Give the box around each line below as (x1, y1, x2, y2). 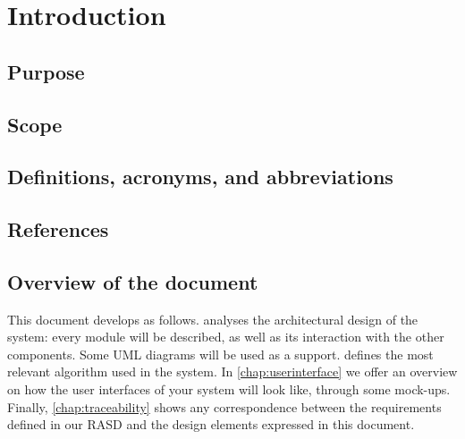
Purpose (7, 57, 85, 85)
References (7, 215, 109, 243)
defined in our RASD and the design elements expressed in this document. (7, 415, 415, 434)
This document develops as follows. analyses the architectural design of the (7, 309, 418, 328)
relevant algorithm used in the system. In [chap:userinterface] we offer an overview (7, 362, 458, 381)
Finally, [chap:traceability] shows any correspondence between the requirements (7, 397, 442, 416)
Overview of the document (7, 267, 258, 295)
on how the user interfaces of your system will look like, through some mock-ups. (7, 380, 451, 399)
